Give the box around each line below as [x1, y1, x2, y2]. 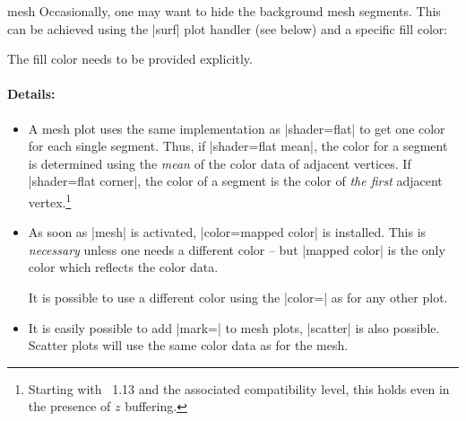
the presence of [28, 397, 111, 416]
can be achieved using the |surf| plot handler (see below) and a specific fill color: [7, 19, 448, 38]
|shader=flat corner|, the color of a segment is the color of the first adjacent [28, 171, 443, 190]
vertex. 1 [28, 189, 72, 211]
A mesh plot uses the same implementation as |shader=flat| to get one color [28, 118, 445, 137]
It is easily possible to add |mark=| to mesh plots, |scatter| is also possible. [28, 318, 440, 337]
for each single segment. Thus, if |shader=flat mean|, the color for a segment [28, 136, 448, 155]
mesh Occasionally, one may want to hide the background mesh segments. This [7, 2, 441, 20]
